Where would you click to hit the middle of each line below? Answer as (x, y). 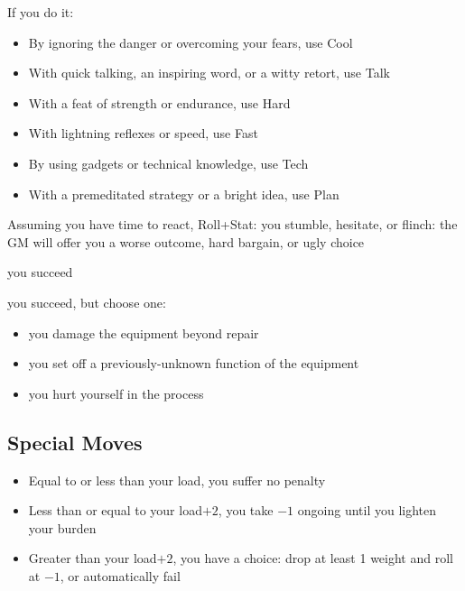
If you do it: (41, 12)
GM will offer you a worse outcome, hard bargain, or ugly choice (186, 241)
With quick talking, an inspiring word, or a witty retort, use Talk (209, 73)
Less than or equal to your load (115, 510)
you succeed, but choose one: (87, 302)
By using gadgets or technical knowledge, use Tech (168, 163)
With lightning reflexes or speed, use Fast (143, 133)
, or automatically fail (120, 575)
